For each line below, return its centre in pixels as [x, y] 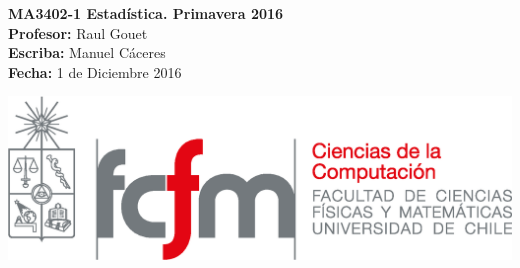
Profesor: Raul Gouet [78, 32]
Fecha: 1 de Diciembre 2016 [95, 71]
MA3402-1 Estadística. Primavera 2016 [146, 13]
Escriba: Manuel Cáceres [87, 52]
